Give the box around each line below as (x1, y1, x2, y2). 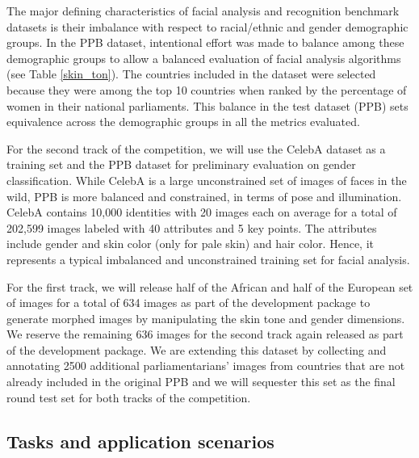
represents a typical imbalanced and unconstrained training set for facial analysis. (6, 250, 410, 267)
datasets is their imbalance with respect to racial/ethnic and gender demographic (6, 18, 409, 35)
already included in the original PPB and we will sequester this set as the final (6, 373, 396, 390)
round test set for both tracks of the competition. (6, 389, 251, 405)
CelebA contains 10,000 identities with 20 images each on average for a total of (6, 204, 397, 221)
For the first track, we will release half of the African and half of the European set (6, 278, 413, 295)
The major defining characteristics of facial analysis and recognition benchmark (6, 2, 400, 19)
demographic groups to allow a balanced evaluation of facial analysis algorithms (6, 49, 401, 66)
